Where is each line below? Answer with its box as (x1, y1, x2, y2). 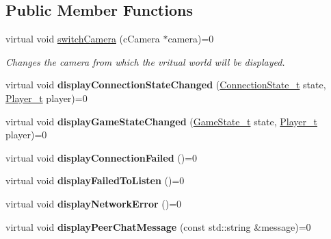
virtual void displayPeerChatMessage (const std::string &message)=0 (5, 219, 311, 234)
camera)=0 (168, 32, 214, 46)
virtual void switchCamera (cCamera (5, 32, 160, 46)
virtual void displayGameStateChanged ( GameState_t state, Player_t (5, 114, 317, 128)
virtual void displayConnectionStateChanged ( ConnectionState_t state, (5, 77, 326, 92)
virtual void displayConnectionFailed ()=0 (5, 150, 198, 164)
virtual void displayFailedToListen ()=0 (5, 173, 185, 188)
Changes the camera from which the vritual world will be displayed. (5, 54, 285, 68)
